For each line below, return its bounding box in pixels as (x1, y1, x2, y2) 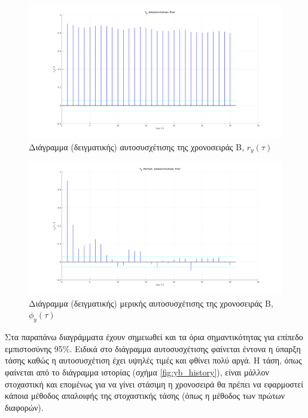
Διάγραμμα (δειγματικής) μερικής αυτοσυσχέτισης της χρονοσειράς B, (29, 296, 273, 309)
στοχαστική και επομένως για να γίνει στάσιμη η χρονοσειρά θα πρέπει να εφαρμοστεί (5, 377, 303, 390)
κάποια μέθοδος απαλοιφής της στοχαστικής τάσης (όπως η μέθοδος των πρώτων (5, 389, 285, 402)
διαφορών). (5, 401, 44, 413)
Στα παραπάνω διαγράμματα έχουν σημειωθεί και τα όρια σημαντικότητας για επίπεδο (5, 331, 303, 343)
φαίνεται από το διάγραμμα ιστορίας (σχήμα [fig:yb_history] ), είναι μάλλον (5, 365, 269, 378)
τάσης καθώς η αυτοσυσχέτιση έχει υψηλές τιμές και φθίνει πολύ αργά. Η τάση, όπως (5, 354, 302, 366)
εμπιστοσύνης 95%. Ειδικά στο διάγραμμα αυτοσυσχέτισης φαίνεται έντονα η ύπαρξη (5, 342, 301, 355)
